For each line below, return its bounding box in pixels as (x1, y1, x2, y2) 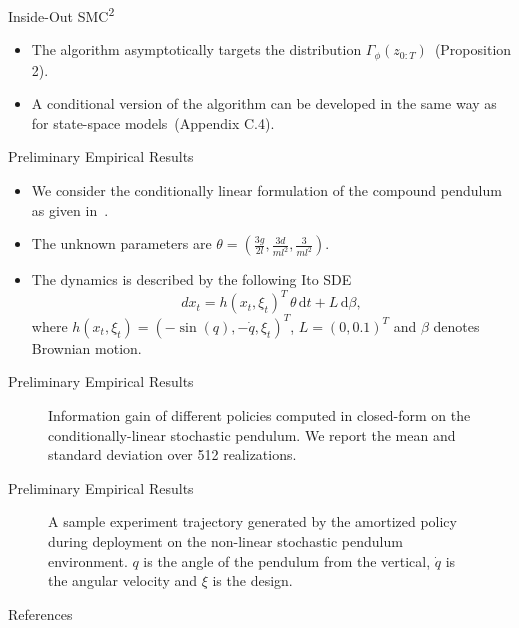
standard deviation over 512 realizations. (48, 444, 297, 465)
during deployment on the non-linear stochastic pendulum (48, 531, 403, 552)
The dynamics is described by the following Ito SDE (31, 269, 352, 290)
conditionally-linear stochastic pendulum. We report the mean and (48, 424, 456, 445)
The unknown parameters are (31, 233, 212, 254)
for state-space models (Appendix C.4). (31, 112, 275, 133)
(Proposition (434, 39, 512, 60)
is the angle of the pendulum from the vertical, (143, 550, 431, 571)
